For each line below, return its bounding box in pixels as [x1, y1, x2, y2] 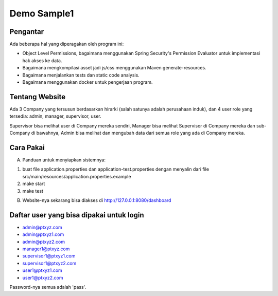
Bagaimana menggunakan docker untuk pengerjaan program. [22, 79, 153, 85]
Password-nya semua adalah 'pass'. [9, 284, 86, 290]
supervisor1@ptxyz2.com [22, 260, 77, 266]
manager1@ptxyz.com [22, 246, 70, 252]
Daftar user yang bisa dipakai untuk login [9, 211, 144, 219]
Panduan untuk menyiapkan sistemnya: [22, 157, 106, 163]
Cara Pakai [9, 143, 45, 152]
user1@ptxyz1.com [22, 267, 63, 273]
